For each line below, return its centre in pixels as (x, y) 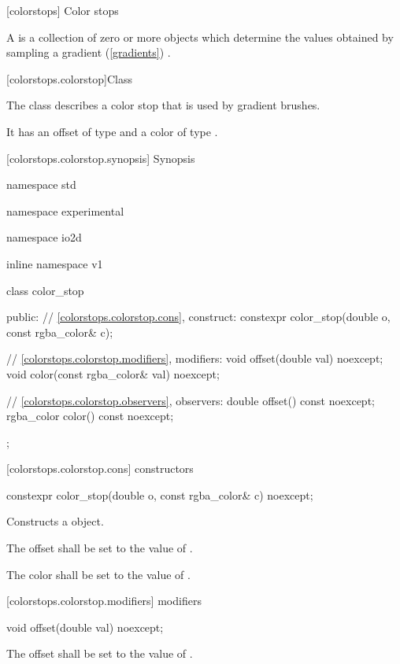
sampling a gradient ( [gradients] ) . (89, 52)
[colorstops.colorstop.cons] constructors (100, 468)
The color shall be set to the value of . (98, 574)
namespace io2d (44, 237)
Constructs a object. (55, 521)
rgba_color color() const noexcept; (90, 416)
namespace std (41, 184)
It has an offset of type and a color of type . (112, 131)
